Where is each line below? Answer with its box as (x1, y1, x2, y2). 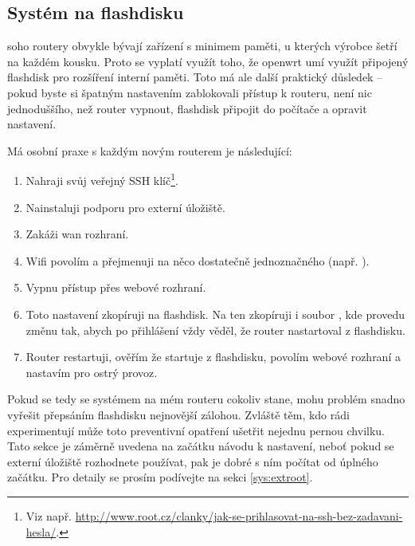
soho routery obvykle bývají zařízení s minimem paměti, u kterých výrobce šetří (7, 37, 397, 54)
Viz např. (25, 507, 72, 524)
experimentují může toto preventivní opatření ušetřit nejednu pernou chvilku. (7, 422, 385, 438)
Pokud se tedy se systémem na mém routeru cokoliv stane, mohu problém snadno (7, 391, 405, 407)
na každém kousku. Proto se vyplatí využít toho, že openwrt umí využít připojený (7, 53, 409, 69)
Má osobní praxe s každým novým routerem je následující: (7, 142, 292, 159)
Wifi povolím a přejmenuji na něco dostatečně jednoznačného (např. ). (25, 252, 370, 269)
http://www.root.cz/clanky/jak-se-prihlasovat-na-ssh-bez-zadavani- (75, 507, 403, 524)
